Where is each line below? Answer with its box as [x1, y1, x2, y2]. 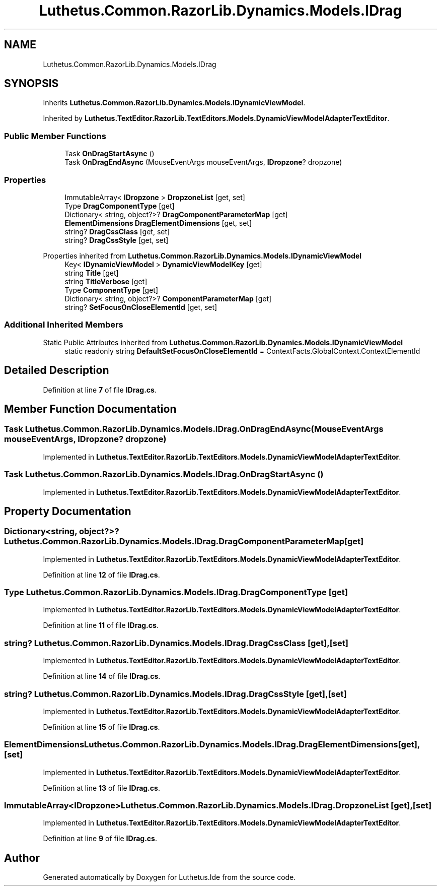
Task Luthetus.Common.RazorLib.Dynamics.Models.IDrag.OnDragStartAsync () [4, 469, 324, 480]
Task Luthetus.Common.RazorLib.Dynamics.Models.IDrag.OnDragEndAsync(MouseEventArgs [4, 424, 384, 434]
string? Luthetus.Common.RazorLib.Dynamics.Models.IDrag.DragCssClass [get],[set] [4, 638, 348, 648]
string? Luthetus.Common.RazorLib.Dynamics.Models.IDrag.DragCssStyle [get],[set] [4, 688, 347, 699]
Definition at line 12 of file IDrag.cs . [43, 570, 160, 579]
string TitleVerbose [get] [64, 277, 148, 286]
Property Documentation [4, 504, 131, 518]
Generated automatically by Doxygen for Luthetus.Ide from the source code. [43, 873, 296, 882]
